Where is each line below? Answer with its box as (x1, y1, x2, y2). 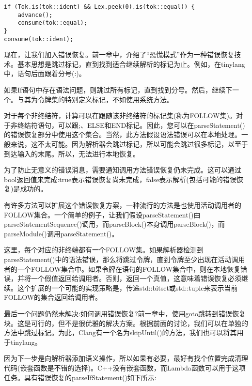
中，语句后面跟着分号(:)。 (4, 68, 86, 78)
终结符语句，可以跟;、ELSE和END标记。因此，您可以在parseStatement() (17, 120, 245, 130)
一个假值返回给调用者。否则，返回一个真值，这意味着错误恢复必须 (31, 273, 241, 283)
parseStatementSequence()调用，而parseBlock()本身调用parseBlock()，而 (4, 219, 225, 229)
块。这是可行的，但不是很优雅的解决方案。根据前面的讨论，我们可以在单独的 (4, 318, 248, 328)
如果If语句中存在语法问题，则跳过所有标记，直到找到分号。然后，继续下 (4, 85, 233, 95)
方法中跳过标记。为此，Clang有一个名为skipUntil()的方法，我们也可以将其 (4, 327, 237, 338)
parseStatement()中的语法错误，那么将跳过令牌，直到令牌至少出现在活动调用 (4, 254, 245, 264)
